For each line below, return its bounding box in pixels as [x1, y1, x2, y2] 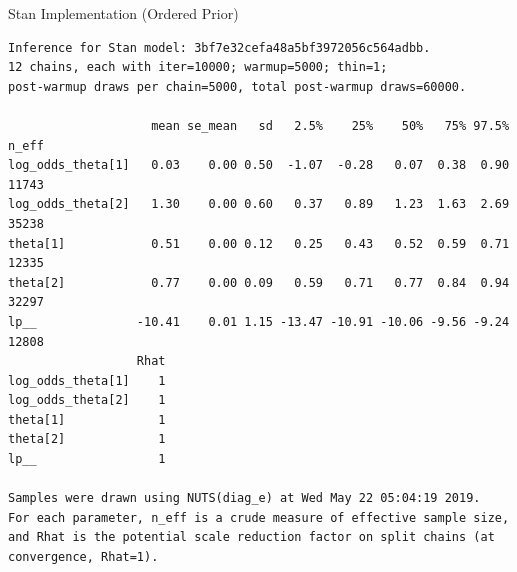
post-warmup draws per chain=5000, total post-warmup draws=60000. [8, 79, 467, 94]
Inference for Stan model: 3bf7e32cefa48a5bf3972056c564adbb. [8, 40, 431, 55]
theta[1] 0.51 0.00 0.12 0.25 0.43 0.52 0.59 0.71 [8, 236, 510, 251]
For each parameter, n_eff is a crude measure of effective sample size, [8, 510, 510, 525]
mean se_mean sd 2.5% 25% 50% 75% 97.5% [151, 118, 510, 133]
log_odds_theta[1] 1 [8, 373, 166, 388]
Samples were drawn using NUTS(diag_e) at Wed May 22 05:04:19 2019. [8, 491, 481, 506]
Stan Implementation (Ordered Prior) [8, 3, 239, 23]
